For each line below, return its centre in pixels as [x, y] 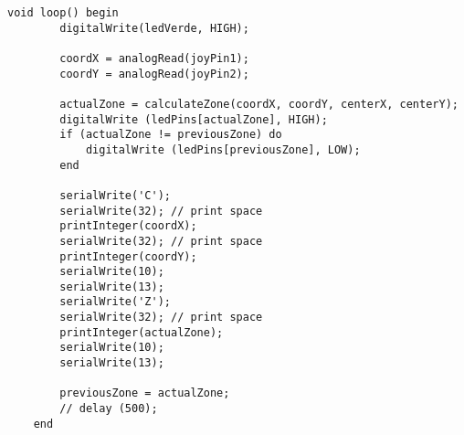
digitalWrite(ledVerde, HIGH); [154, 28]
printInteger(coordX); [128, 226]
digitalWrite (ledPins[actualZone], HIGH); [194, 119]
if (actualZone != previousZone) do [171, 135]
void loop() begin [63, 13]
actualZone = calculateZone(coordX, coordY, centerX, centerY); [259, 104]
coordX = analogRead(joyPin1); [154, 58]
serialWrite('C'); [115, 195]
